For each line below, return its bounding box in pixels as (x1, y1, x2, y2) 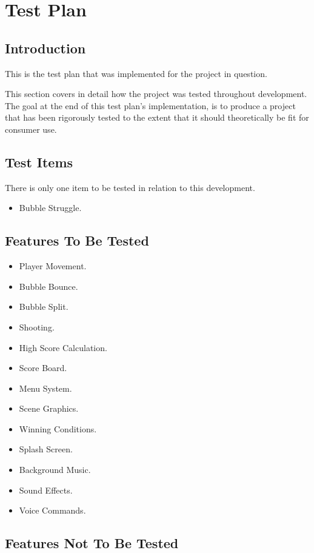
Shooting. (19, 320, 55, 333)
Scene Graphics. (19, 402, 79, 415)
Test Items (5, 152, 73, 171)
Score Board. (19, 361, 67, 374)
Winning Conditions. (19, 422, 97, 435)
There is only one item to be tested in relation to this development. (5, 181, 255, 193)
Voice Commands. (19, 504, 86, 517)
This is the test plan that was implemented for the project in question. (5, 67, 267, 79)
